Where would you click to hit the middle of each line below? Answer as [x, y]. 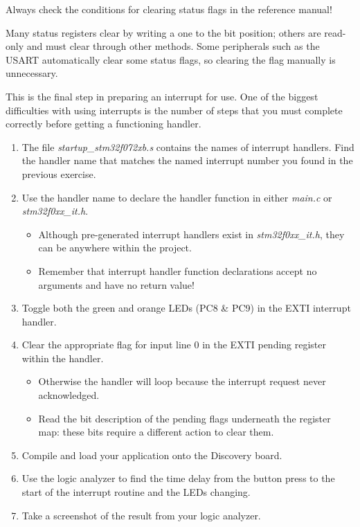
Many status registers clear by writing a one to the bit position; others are [163, 32]
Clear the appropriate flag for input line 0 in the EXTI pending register [174, 345]
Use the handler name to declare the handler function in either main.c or [177, 197]
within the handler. [63, 358]
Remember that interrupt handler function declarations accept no [178, 270]
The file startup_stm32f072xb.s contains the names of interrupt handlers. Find [188, 146]
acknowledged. [69, 395]
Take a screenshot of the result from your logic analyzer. [141, 515]
